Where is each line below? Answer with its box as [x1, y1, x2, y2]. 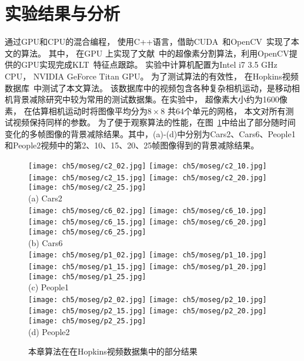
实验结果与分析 [5, 1, 121, 25]
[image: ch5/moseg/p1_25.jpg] [28, 272, 146, 281]
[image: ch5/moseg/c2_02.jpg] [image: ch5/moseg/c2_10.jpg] [28, 162, 267, 171]
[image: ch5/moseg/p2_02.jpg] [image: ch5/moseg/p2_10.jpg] [28, 295, 267, 304]
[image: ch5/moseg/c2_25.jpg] [28, 183, 146, 192]
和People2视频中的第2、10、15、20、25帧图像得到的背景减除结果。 [5, 139, 259, 151]
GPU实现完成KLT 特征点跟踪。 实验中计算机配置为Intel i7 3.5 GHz [21, 58, 278, 71]
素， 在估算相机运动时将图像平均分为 [5, 104, 148, 117]
